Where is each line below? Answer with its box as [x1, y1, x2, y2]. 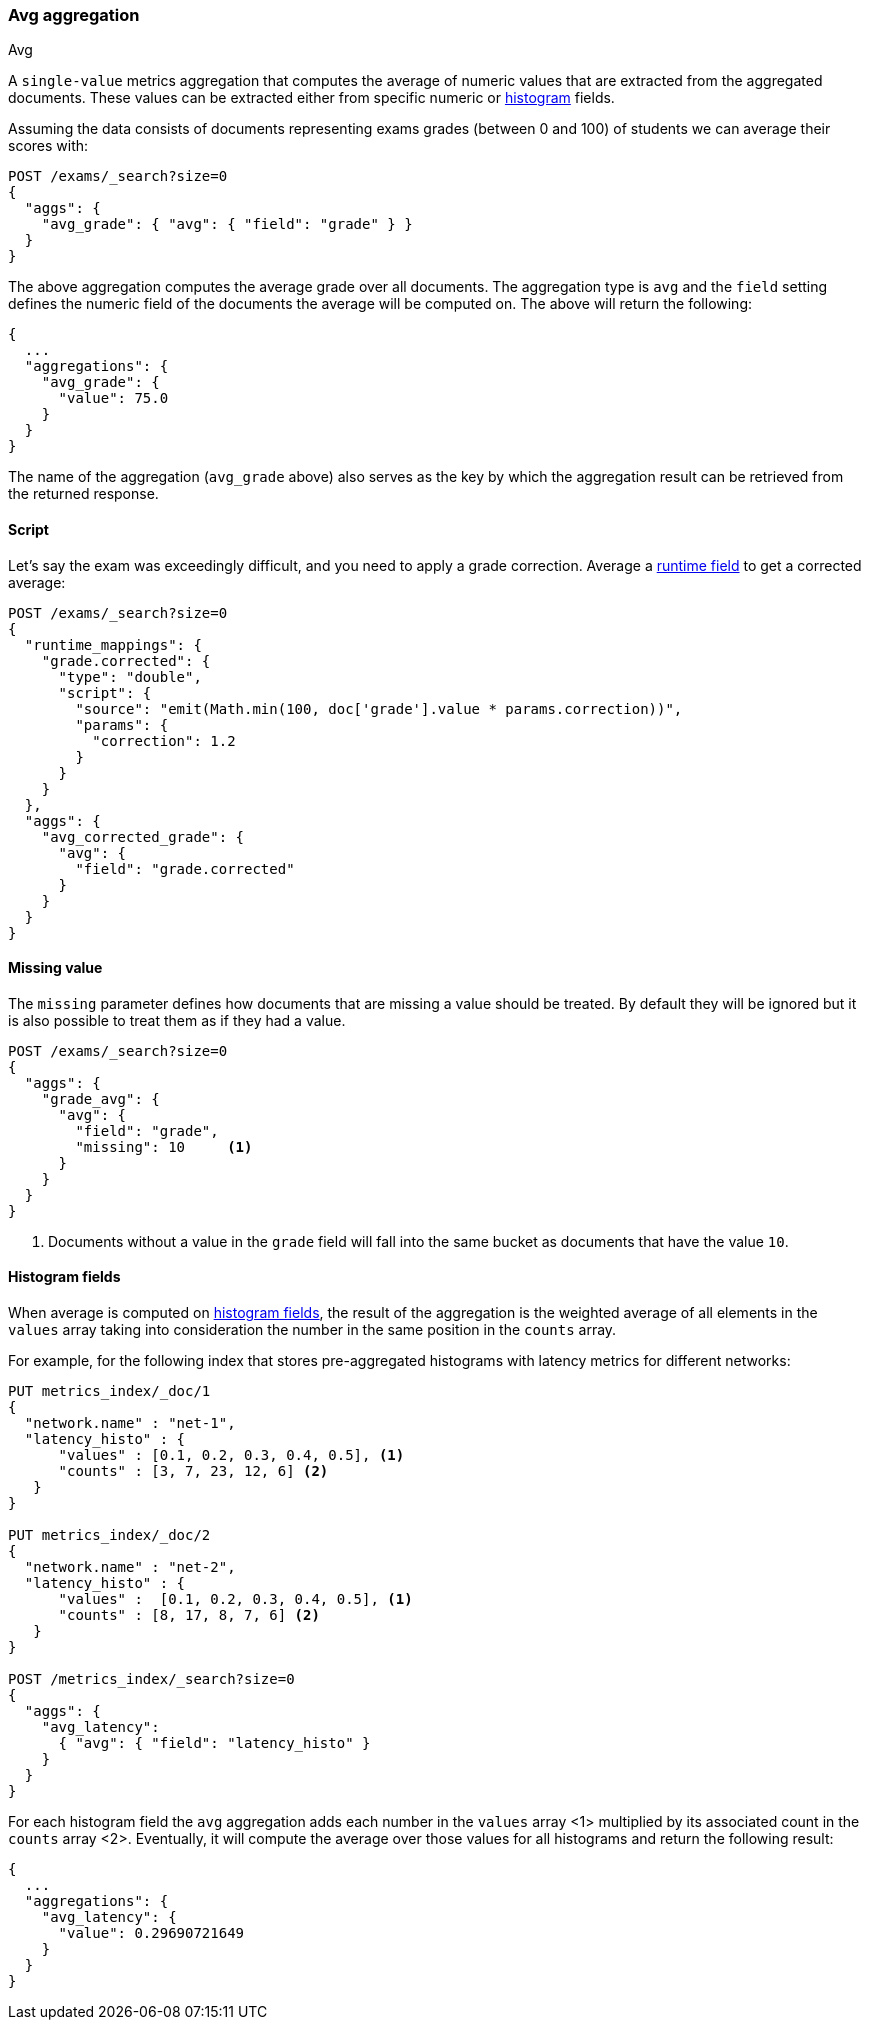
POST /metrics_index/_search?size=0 [8, 1671, 295, 1688]
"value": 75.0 [58, 390, 169, 407]
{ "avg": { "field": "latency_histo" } [58, 1735, 371, 1752]
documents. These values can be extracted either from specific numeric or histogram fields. [8, 89, 615, 107]
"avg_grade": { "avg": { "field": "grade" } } [41, 216, 413, 233]
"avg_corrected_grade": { [41, 828, 245, 845]
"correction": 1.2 [92, 732, 236, 749]
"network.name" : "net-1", [24, 1415, 236, 1432]
